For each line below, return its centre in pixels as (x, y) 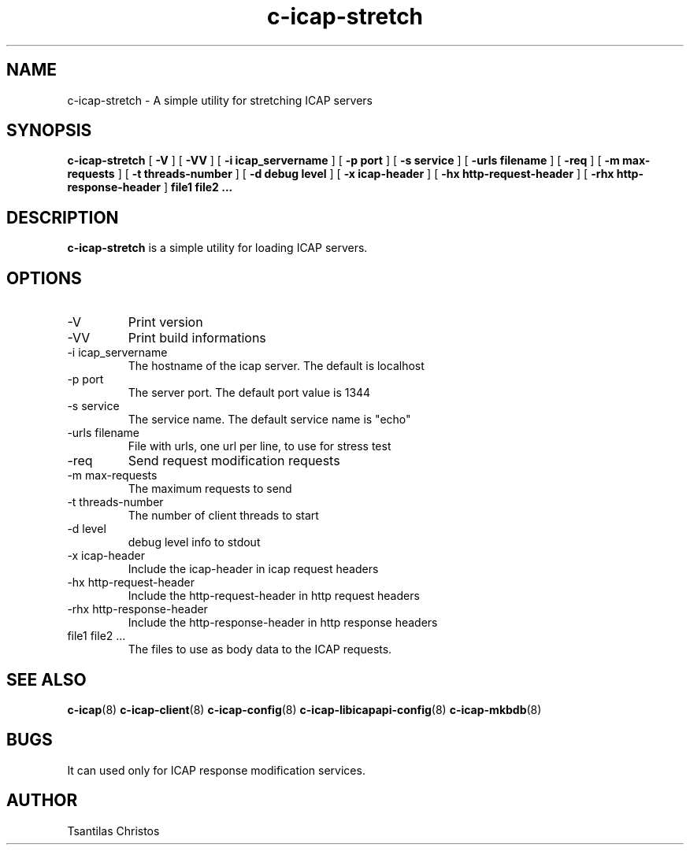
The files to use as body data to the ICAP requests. (260, 649)
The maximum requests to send (210, 489)
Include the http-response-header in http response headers (283, 623)
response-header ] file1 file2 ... (150, 187)
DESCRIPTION (63, 217)
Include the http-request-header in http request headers (274, 596)
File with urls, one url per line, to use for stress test (260, 446)
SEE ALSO (46, 679)
